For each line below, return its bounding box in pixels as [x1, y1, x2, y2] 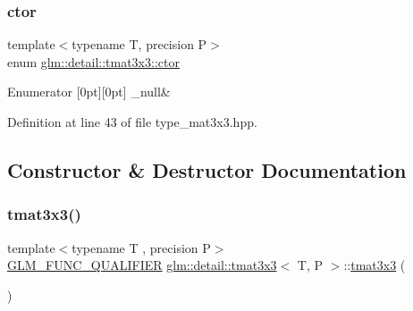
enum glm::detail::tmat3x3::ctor [7, 52, 180, 71]
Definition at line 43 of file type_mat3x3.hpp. [7, 113, 257, 130]
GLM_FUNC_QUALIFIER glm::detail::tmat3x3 [7, 256, 277, 274]
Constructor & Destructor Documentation [7, 155, 407, 183]
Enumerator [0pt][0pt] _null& [7, 82, 171, 101]
